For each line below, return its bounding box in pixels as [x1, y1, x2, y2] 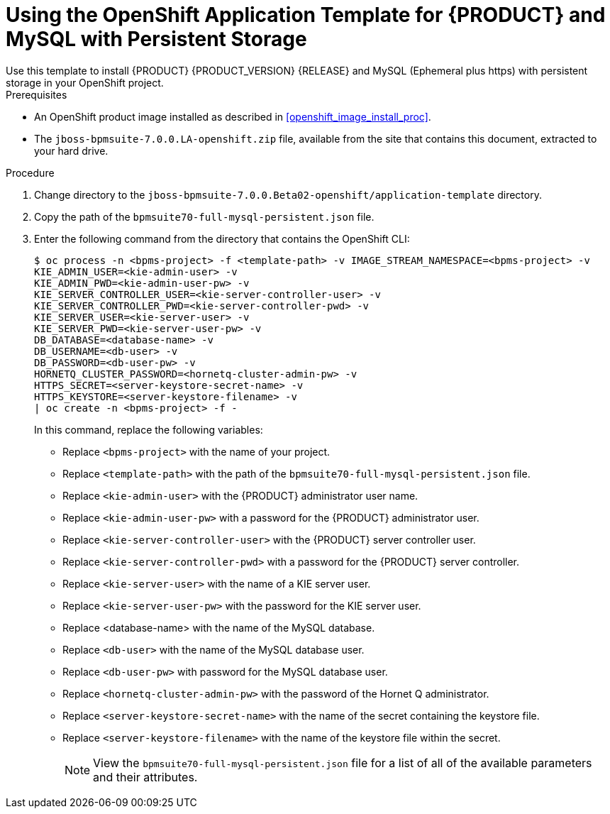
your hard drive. [34, 144, 109, 157]
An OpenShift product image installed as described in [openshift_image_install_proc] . [34, 110, 431, 123]
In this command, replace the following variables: [34, 423, 263, 436]
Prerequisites [6, 88, 67, 101]
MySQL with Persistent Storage [6, 27, 307, 51]
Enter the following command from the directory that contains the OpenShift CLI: [34, 232, 410, 245]
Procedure [6, 166, 55, 179]
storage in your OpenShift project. [6, 76, 164, 89]
